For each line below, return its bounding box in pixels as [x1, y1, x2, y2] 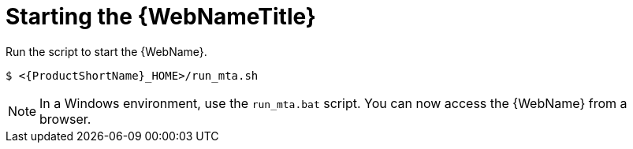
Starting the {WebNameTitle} [6, 3, 316, 30]
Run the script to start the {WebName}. [6, 44, 207, 58]
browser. [39, 110, 91, 127]
